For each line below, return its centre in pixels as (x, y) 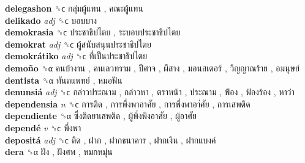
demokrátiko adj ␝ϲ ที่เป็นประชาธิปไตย (76, 56)
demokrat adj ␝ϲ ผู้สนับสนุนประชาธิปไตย (78, 44)
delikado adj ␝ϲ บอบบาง (51, 20)
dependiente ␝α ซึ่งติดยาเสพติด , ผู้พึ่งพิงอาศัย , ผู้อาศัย (101, 116)
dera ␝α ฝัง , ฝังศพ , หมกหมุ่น (59, 152)
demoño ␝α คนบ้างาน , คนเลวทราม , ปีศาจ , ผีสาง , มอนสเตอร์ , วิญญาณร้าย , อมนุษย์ (152, 67)
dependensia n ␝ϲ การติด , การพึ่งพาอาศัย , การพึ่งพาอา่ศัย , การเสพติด (128, 103)
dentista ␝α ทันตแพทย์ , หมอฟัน (64, 80)
